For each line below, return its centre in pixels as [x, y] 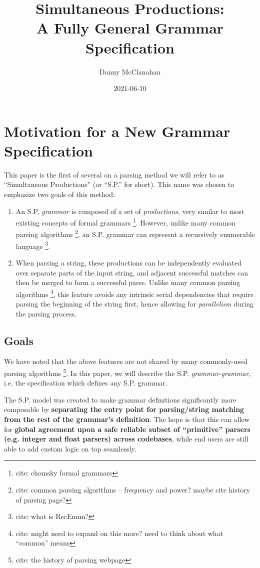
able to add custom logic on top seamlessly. [70, 448]
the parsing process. [46, 313]
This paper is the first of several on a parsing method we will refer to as [114, 174]
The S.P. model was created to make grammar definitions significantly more [120, 399]
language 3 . [33, 245]
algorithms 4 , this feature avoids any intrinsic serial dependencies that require [134, 293]
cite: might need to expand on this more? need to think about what [119, 533]
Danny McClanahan [130, 71]
